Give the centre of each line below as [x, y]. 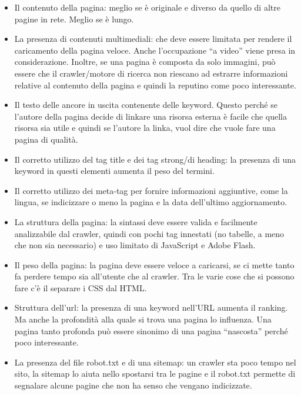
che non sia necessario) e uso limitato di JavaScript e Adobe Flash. [135, 245]
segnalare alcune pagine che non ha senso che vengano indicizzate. [133, 385]
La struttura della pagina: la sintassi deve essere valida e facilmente [136, 221]
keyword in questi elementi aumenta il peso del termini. [114, 171]
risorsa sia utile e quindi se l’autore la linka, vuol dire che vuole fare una [145, 128]
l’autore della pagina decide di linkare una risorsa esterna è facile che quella [150, 116]
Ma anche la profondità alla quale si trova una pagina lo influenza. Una [143, 319]
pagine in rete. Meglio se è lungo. [74, 19]
